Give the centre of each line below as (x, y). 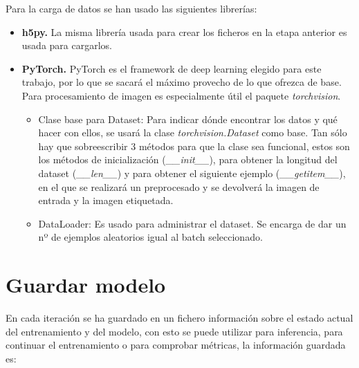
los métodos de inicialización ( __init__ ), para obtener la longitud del (188, 159)
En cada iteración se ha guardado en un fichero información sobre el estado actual (179, 318)
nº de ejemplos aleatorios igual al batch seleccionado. (150, 237)
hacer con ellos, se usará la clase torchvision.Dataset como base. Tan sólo (193, 132)
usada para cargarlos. (67, 45)
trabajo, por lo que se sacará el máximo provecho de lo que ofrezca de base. (182, 82)
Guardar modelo (86, 285)
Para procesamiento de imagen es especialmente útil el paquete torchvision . (181, 95)
